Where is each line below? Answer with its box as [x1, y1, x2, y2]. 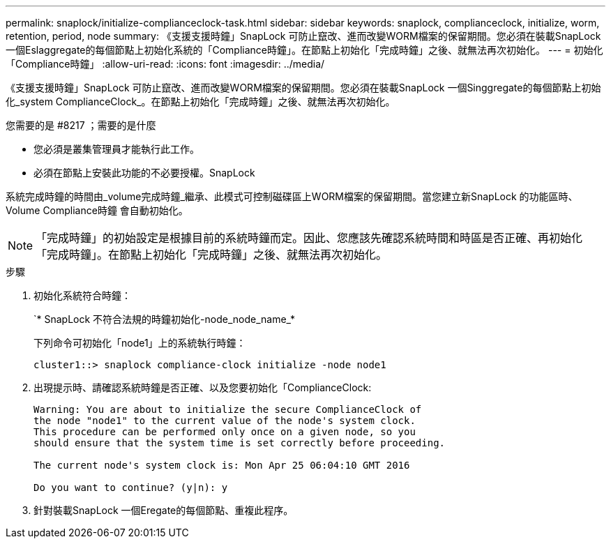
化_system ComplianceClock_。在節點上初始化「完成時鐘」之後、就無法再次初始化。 [6, 96, 395, 107]
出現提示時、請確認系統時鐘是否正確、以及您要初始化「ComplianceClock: [33, 381, 372, 393]
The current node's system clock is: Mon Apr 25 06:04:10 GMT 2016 [33, 460, 410, 471]
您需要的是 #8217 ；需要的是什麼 [6, 119, 156, 131]
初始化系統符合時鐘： [33, 289, 131, 301]
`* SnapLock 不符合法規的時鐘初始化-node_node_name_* [33, 313, 296, 325]
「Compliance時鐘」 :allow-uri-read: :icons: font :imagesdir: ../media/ [6, 58, 325, 70]
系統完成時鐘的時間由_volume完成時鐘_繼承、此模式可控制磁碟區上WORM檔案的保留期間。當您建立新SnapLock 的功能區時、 [6, 190, 578, 202]
